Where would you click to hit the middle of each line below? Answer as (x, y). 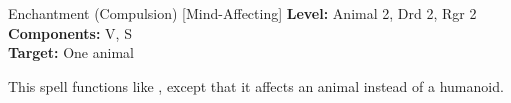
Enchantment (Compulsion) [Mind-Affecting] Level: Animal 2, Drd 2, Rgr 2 (242, 13)
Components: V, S (70, 32)
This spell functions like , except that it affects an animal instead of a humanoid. (256, 85)
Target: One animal (71, 52)
